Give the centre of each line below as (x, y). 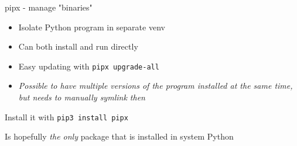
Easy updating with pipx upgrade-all (89, 66)
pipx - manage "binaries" (49, 7)
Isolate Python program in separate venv (92, 27)
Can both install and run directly (78, 46)
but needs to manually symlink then (82, 97)
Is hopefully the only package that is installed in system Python (119, 136)
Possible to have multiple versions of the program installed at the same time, (156, 86)
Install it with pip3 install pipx (66, 117)
